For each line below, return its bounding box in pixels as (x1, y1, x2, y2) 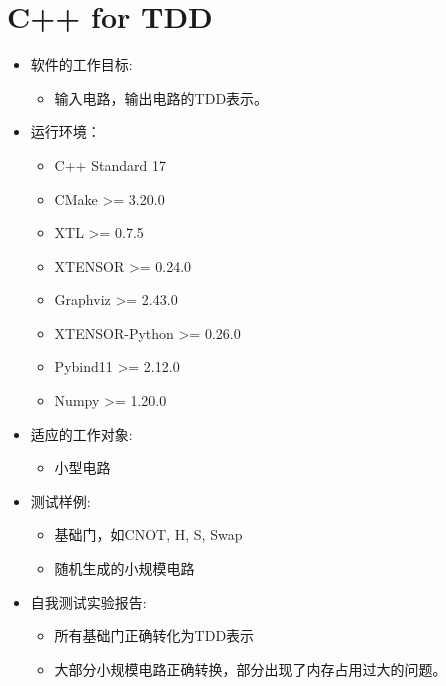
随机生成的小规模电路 (54, 558, 195, 579)
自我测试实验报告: (30, 591, 147, 612)
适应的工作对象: (30, 423, 133, 444)
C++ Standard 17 (54, 154, 166, 175)
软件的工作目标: (30, 54, 133, 75)
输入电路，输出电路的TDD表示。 (54, 87, 269, 108)
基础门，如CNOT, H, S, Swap (54, 524, 243, 545)
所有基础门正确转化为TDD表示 (54, 625, 255, 646)
